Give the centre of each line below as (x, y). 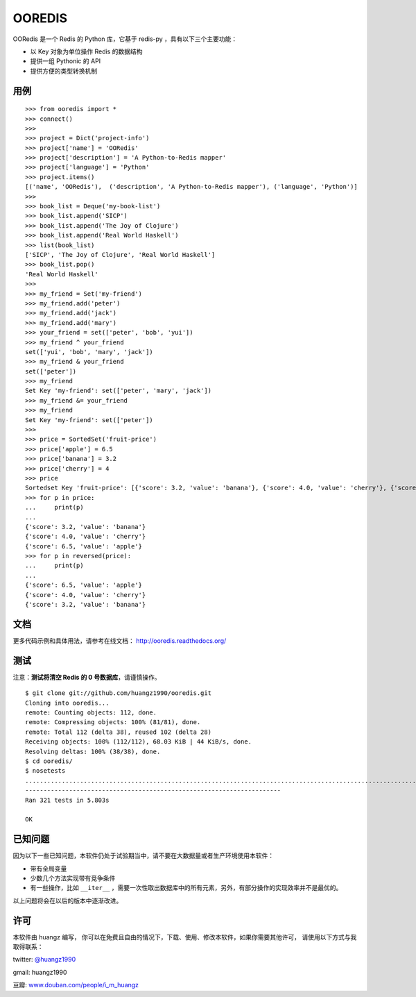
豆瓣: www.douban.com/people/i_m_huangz (76, 985)
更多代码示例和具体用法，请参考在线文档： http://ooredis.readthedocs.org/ (120, 640)
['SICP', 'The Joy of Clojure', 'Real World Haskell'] (120, 254)
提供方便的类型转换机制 (63, 71)
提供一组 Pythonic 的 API (66, 61)
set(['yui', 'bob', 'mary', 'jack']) (89, 352)
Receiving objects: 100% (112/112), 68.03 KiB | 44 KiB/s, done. (139, 742)
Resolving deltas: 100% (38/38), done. (93, 751)
